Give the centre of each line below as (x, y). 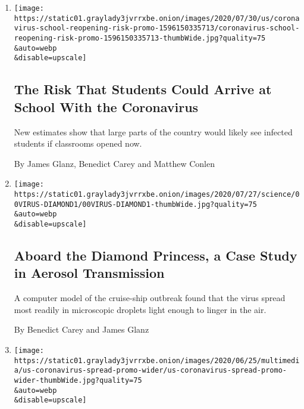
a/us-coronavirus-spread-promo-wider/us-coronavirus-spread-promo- (150, 371)
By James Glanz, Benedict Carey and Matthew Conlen (114, 163)
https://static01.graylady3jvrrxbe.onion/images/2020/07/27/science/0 (157, 194)
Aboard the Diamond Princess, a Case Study (156, 255)
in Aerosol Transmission (89, 273)
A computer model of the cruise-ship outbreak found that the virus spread (150, 298)
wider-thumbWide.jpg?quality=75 (78, 380)
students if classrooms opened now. (78, 143)
